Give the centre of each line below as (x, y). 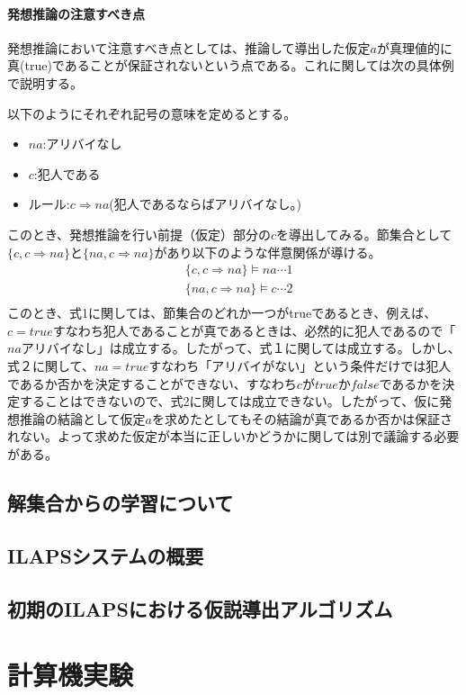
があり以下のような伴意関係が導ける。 (268, 252)
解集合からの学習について (121, 502)
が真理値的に (414, 47)
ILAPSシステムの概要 (106, 555)
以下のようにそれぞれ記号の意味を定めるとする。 (152, 113)
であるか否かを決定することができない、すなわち (152, 383)
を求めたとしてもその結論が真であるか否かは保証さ (302, 418)
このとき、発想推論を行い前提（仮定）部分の (139, 234)
